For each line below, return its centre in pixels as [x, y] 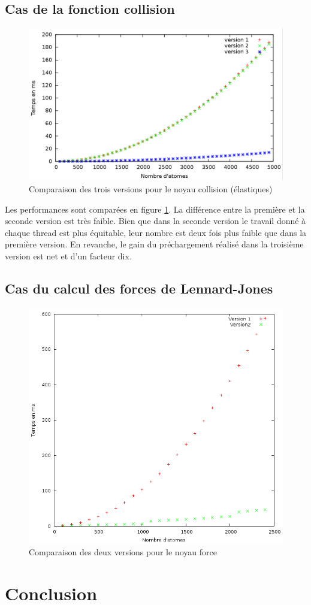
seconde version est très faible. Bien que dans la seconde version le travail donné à [155, 221]
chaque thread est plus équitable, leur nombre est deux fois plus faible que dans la [156, 232]
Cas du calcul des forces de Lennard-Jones [139, 288]
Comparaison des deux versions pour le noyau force [123, 552]
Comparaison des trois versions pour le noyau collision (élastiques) [151, 189]
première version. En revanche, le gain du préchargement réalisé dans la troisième [154, 244]
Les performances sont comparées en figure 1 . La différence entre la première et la [155, 209]
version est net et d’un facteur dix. [68, 256]
